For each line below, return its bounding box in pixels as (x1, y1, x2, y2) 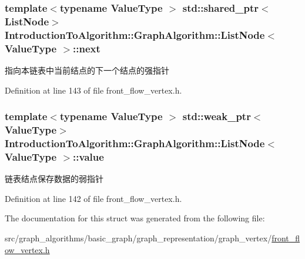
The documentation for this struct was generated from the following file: (5, 212, 265, 224)
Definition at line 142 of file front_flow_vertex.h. (5, 192, 182, 204)
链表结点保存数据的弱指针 (5, 172, 103, 185)
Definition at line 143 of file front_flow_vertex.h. (5, 84, 182, 96)
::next (73, 41, 100, 55)
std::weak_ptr (182, 109, 251, 124)
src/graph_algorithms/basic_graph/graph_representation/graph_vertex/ (5, 231, 272, 244)
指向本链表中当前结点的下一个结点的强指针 (5, 64, 169, 76)
